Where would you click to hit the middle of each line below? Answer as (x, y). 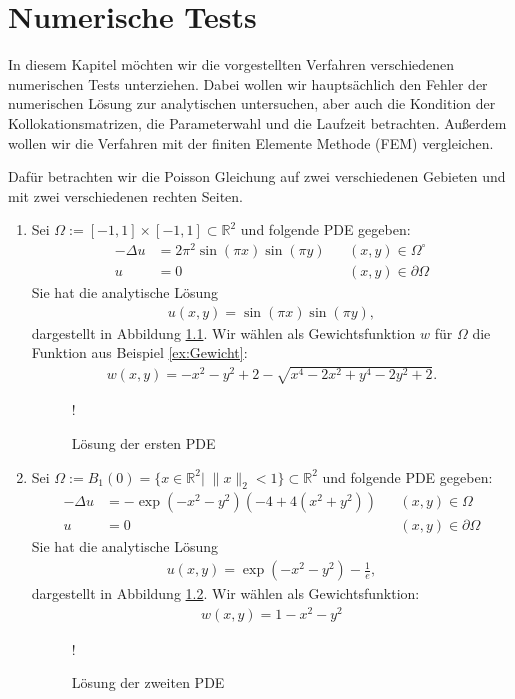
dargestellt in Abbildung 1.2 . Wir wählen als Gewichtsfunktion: (225, 593)
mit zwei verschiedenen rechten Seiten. (126, 195)
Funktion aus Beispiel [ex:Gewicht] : (139, 352)
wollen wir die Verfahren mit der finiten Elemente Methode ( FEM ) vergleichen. (251, 142)
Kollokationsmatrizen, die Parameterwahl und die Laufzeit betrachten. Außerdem (257, 122)
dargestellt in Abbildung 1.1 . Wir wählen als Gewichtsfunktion (223, 332)
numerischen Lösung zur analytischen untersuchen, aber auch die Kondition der (252, 103)
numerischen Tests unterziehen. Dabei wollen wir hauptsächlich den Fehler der (248, 83)
